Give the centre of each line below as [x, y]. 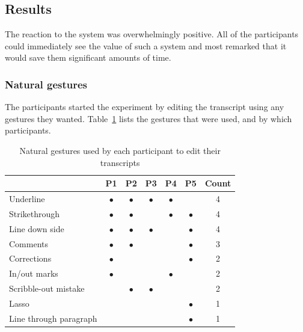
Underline [27, 199]
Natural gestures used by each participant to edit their [120, 150]
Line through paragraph [53, 318]
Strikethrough [35, 213]
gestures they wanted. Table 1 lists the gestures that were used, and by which [148, 118]
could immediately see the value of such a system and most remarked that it [146, 45]
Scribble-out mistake [47, 288]
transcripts [120, 162]
